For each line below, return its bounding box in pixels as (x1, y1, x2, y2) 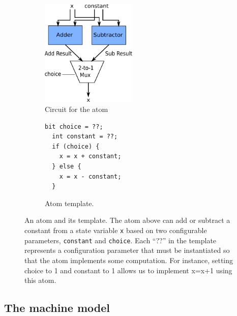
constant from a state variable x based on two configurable (24, 225, 207, 236)
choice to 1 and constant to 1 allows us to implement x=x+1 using (24, 265, 232, 275)
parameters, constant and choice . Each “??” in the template (24, 235, 217, 245)
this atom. (24, 275, 56, 285)
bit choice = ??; (45, 123, 103, 130)
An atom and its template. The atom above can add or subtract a (24, 215, 230, 225)
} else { (52, 163, 81, 170)
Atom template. (45, 197, 94, 208)
